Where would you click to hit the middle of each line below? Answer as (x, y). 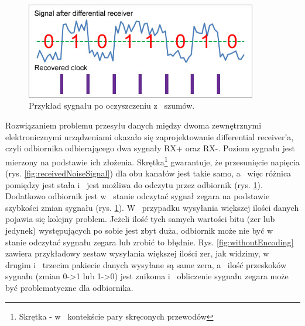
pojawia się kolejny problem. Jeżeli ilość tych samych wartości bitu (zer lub (140, 219)
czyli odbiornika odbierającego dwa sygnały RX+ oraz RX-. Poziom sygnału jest (150, 148)
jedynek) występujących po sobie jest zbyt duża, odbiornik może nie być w (139, 230)
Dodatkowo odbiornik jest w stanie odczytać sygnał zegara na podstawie (138, 196)
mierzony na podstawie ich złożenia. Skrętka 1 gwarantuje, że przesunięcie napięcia (152, 161)
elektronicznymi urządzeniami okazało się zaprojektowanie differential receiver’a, (150, 136)
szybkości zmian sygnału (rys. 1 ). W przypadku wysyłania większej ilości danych (152, 207)
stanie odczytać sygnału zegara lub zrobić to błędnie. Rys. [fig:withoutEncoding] (150, 242)
